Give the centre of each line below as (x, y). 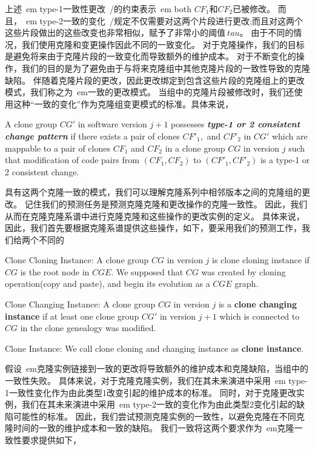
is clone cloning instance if (261, 260)
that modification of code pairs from (72, 160)
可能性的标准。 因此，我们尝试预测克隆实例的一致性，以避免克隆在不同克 (159, 416)
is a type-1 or (285, 160)
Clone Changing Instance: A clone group (80, 304)
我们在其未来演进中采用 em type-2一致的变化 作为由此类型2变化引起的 (159, 404)
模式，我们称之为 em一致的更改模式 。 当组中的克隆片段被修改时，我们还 (150, 92)
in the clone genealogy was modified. (88, 328)
